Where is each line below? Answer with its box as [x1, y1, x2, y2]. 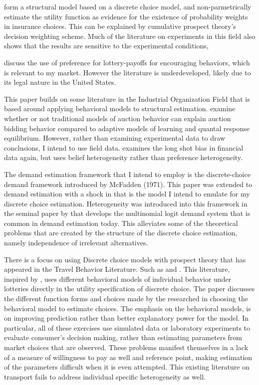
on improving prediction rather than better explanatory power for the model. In [4, 313, 249, 323]
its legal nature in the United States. [4, 77, 116, 87]
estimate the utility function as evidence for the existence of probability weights [4, 11, 248, 21]
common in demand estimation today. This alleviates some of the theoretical [4, 217, 238, 228]
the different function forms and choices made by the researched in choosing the [4, 293, 248, 304]
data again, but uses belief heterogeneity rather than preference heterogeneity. [4, 152, 243, 163]
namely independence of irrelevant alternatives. [4, 237, 148, 248]
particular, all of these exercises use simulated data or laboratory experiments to [4, 322, 251, 333]
